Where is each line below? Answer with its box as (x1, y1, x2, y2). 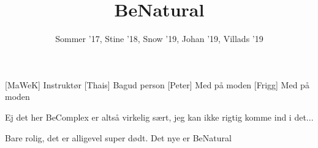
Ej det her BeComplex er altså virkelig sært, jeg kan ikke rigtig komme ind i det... (5, 110, 314, 123)
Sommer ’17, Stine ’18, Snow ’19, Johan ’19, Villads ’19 (55, 32, 263, 45)
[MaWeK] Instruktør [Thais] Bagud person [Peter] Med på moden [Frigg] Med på (5, 78, 309, 91)
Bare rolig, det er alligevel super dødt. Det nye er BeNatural (5, 131, 232, 144)
